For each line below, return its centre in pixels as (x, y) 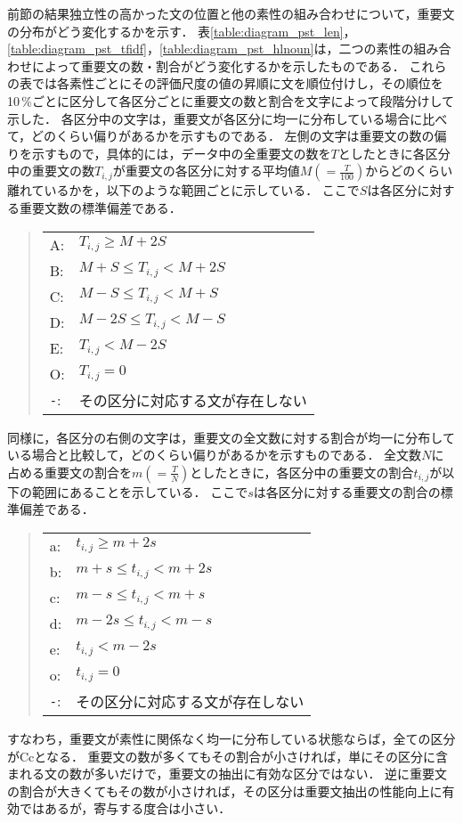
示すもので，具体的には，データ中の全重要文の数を (181, 153)
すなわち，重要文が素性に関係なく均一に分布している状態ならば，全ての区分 (231, 738)
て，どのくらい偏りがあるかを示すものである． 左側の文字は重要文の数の (221, 136)
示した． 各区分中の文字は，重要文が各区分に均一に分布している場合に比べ (227, 118)
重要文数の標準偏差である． (100, 207)
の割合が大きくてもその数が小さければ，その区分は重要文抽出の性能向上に (225, 790)
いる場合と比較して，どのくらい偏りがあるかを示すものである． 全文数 (215, 455)
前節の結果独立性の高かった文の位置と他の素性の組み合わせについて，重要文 (231, 13)
